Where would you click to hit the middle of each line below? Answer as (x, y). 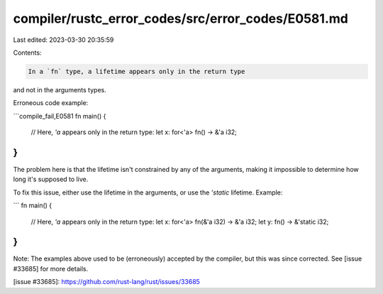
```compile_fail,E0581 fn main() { (60, 116)
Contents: (27, 53)
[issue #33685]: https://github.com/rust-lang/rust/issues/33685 (106, 282)
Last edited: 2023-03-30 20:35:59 (63, 40)
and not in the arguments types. (60, 89)
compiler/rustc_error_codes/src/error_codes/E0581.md (181, 18)
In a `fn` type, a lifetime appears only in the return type (137, 71)
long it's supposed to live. (51, 179)
